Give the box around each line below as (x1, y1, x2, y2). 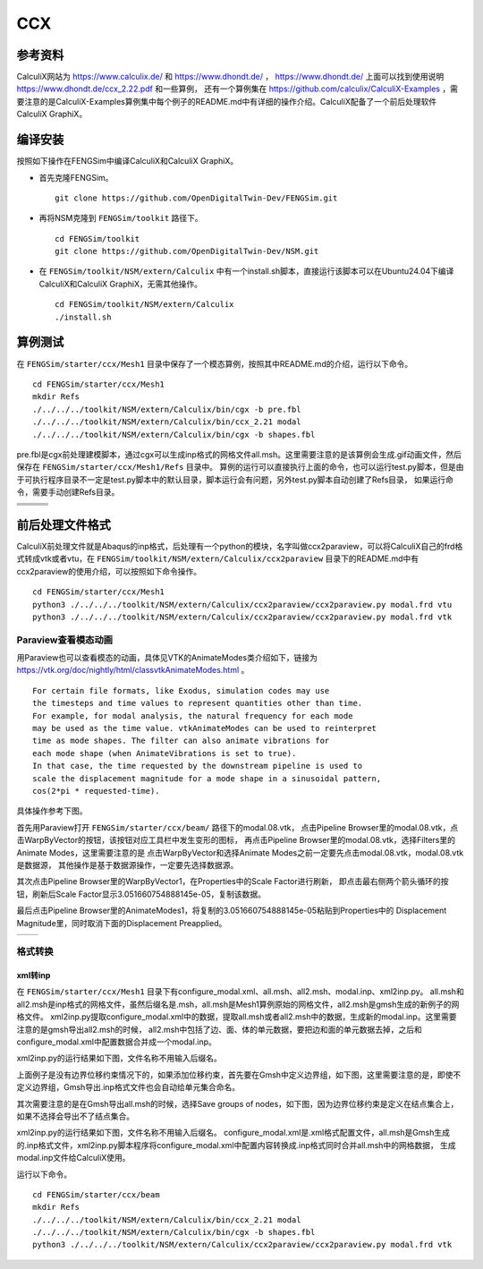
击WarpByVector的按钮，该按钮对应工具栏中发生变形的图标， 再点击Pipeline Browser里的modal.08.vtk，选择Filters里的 (16, 835, 456, 846)
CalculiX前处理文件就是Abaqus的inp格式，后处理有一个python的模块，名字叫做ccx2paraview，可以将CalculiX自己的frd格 (16, 541, 463, 551)
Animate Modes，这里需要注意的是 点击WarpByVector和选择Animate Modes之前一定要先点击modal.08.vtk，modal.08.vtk (16, 847, 464, 858)
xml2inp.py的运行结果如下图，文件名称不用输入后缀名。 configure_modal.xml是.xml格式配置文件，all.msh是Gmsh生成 (16, 1128, 451, 1138)
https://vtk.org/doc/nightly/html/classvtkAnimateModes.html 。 (16, 665, 250, 676)
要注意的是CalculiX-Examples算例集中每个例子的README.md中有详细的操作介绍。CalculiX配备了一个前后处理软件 (16, 96, 437, 106)
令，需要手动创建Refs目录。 (16, 487, 120, 498)
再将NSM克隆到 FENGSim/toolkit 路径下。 (38, 213, 203, 224)
